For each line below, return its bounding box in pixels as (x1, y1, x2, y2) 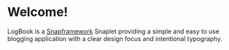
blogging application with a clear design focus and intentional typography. (7, 34, 223, 42)
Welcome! (7, 4, 68, 20)
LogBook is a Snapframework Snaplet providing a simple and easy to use (7, 27, 220, 35)
